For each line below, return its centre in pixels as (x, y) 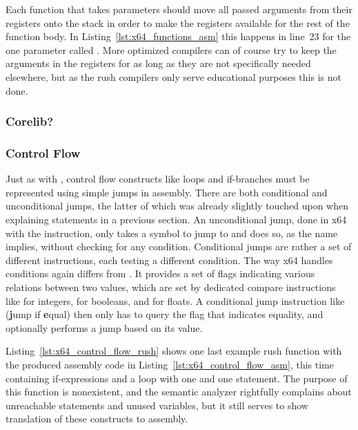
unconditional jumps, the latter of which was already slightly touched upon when (177, 206)
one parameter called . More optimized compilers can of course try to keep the (171, 49)
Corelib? (30, 121)
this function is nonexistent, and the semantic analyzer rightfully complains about (179, 392)
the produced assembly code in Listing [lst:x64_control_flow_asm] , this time (170, 364)
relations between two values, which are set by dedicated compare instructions (171, 287)
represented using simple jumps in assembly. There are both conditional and (167, 192)
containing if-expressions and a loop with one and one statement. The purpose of (177, 378)
